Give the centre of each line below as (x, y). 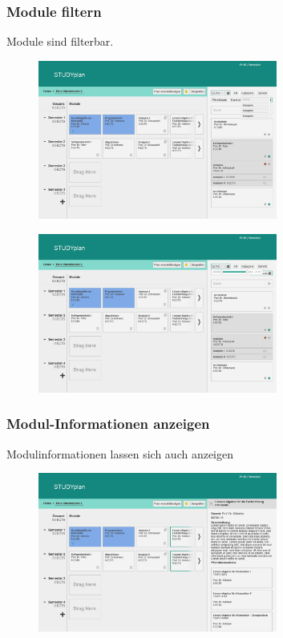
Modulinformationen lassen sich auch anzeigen (120, 453)
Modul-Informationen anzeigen (108, 424)
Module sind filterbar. (60, 41)
